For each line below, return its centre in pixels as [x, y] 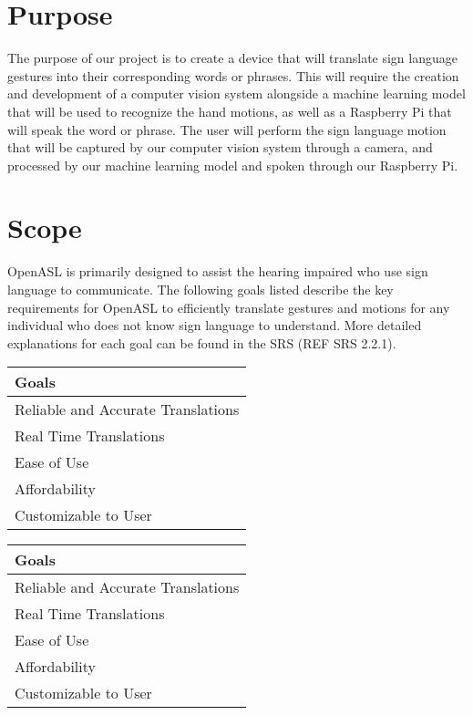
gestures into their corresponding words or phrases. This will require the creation [233, 75]
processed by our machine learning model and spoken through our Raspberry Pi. [233, 165]
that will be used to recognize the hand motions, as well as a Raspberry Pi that [230, 111]
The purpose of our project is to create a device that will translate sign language [232, 58]
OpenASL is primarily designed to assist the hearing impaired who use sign [218, 271]
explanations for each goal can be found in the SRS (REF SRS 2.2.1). [202, 342]
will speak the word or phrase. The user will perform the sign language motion [227, 129]
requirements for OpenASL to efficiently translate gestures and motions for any [229, 307]
